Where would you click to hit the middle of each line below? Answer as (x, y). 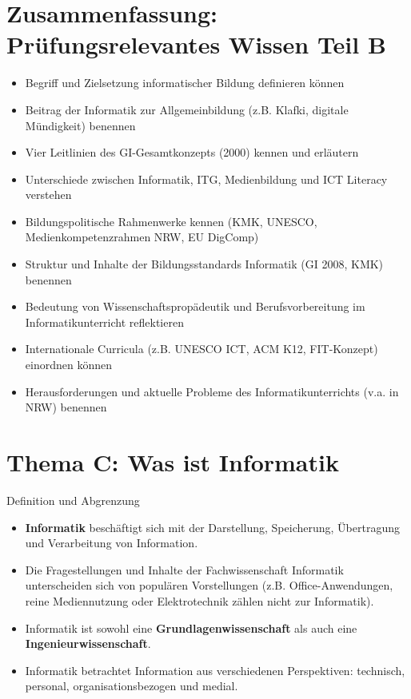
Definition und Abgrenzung (73, 500)
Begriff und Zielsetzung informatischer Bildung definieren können (185, 83)
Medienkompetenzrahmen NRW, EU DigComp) (142, 237)
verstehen (48, 195)
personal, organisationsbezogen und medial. (132, 686)
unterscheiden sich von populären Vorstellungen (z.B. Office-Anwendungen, (209, 585)
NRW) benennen (66, 407)
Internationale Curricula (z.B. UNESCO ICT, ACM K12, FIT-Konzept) (202, 349)
